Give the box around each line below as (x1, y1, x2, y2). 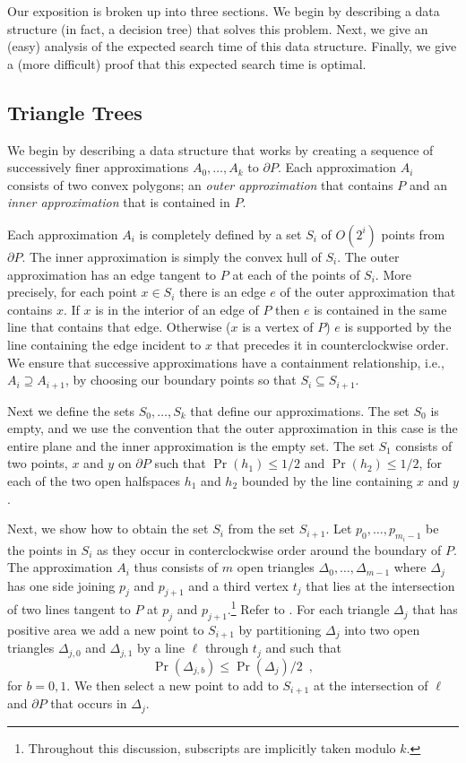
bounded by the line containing (241, 471, 413, 490)
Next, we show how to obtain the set (7, 519, 209, 538)
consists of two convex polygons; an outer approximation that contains (7, 175, 393, 194)
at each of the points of (232, 264, 360, 283)
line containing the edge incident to (7, 334, 202, 353)
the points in (7, 540, 77, 559)
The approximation (7, 558, 113, 577)
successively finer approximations (7, 158, 189, 177)
